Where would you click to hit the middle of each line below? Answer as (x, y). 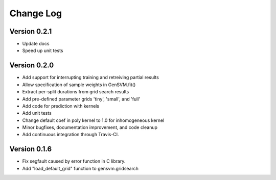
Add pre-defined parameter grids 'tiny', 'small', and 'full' (81, 99)
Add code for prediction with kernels (61, 106)
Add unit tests (37, 113)
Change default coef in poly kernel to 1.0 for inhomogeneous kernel (93, 120)
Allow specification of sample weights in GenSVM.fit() (79, 85)
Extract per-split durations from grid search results (76, 92)
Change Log (36, 13)
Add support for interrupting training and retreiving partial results (91, 78)
